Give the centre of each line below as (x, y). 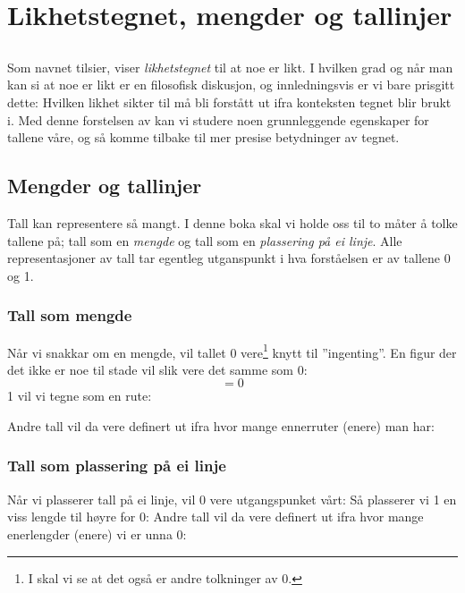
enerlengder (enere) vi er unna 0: (97, 534)
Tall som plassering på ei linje (117, 466)
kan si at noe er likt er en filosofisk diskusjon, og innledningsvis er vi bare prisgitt (231, 85)
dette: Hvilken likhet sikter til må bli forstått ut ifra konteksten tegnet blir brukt (229, 102)
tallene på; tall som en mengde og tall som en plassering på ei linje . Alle (205, 240)
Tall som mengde (70, 315)
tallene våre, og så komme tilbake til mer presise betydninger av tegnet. (203, 137)
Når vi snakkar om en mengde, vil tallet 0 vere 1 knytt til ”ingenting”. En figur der (232, 351)
